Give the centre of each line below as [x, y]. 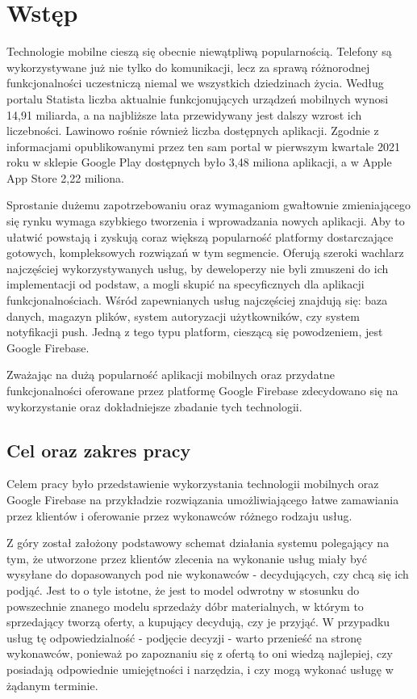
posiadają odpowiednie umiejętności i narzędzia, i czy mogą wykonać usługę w [200, 669]
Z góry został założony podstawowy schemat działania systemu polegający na [198, 543]
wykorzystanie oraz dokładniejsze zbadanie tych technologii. [154, 406]
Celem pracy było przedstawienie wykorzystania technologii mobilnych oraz [193, 484]
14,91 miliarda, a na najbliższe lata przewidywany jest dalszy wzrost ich [184, 114]
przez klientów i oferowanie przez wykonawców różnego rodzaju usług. [179, 515]
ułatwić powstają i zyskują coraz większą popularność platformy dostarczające [200, 236]
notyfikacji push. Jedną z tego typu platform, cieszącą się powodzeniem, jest [195, 332]
